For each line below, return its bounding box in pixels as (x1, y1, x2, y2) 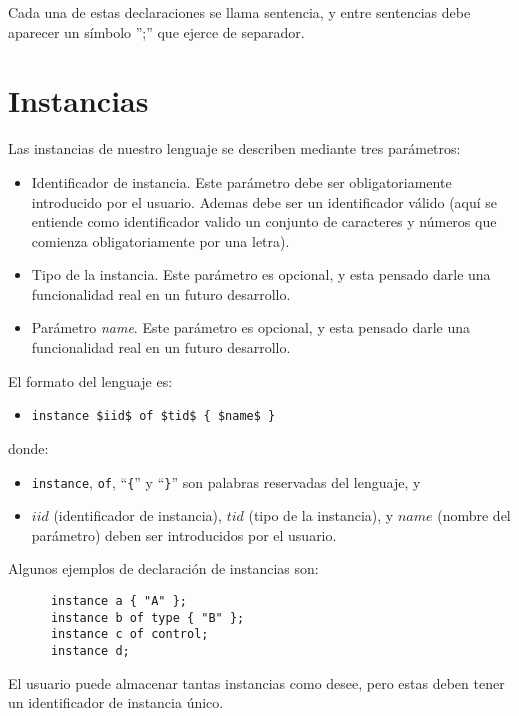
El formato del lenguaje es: (8, 370, 173, 391)
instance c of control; (50, 627, 209, 642)
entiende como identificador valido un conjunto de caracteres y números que (31, 211, 497, 232)
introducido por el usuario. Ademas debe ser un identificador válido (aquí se (31, 191, 498, 212)
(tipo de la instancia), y (248, 505, 394, 526)
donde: (8, 437, 49, 458)
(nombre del (437, 505, 511, 526)
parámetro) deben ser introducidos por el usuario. (31, 524, 337, 545)
